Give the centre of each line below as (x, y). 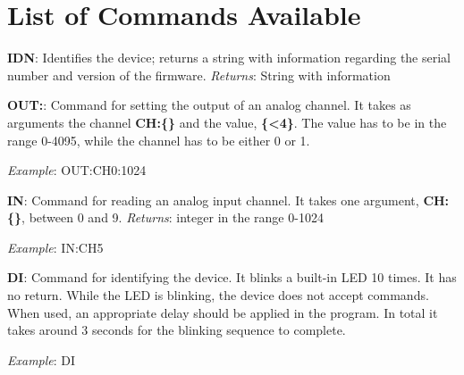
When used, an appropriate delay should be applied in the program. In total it (223, 312)
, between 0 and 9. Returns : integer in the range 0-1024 (173, 217)
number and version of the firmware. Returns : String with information (199, 75)
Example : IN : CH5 (55, 247)
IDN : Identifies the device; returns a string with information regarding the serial (229, 58)
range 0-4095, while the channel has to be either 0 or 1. (159, 140)
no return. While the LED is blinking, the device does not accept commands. (218, 295)
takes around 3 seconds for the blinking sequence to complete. (177, 330)
